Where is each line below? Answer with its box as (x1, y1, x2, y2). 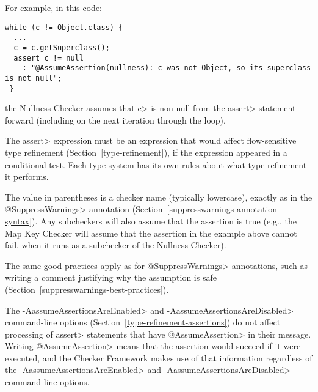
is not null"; (5, 73, 62, 83)
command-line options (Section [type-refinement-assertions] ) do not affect (5, 316, 281, 328)
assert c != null (13, 53, 84, 62)
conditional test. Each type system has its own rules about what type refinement (5, 158, 307, 171)
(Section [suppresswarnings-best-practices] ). (5, 283, 169, 295)
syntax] (5, 214, 32, 227)
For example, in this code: (5, 1, 102, 13)
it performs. (5, 170, 49, 183)
